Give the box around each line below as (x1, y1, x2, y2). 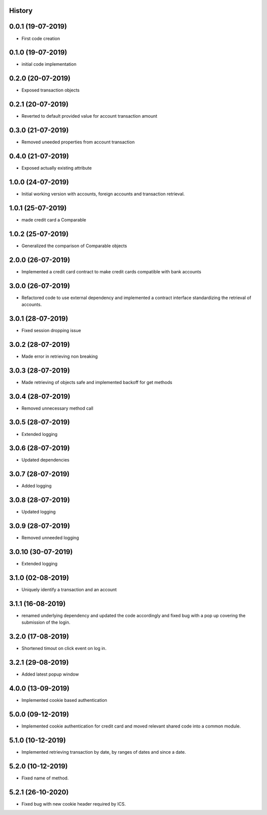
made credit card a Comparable (21, 216, 87, 222)
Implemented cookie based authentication (21, 697, 107, 703)
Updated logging (21, 509, 56, 515)
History (9, 6, 33, 15)
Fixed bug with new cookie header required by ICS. (21, 801, 126, 807)
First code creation (21, 35, 60, 42)
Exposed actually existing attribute (21, 165, 92, 171)
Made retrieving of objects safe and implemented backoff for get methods (21, 379, 173, 385)
